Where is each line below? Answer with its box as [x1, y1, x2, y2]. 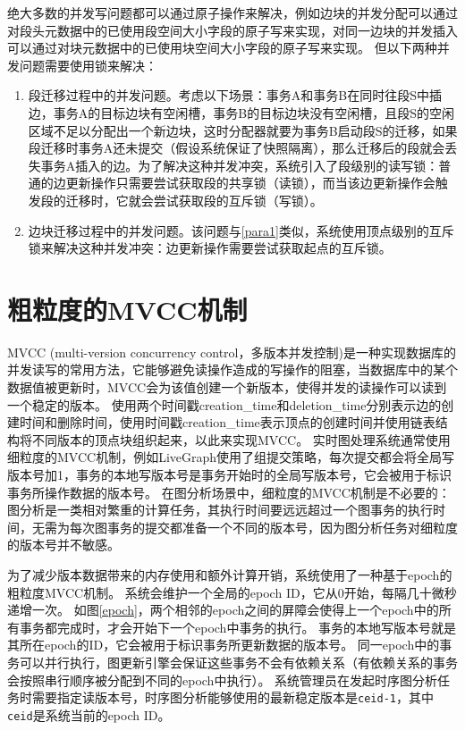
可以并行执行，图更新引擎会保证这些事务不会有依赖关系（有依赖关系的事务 [19, 652, 458, 671]
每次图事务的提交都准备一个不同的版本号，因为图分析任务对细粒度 [69, 517, 458, 536]
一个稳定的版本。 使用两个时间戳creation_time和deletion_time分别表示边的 [7, 395, 442, 414]
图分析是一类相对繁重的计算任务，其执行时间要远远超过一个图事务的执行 [7, 500, 433, 519]
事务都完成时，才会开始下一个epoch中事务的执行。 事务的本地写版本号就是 [19, 617, 457, 636]
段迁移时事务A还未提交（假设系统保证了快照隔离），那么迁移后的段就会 [28, 138, 445, 157]
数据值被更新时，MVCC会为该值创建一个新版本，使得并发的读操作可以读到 [7, 378, 447, 397]
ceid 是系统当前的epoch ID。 [7, 705, 171, 724]
